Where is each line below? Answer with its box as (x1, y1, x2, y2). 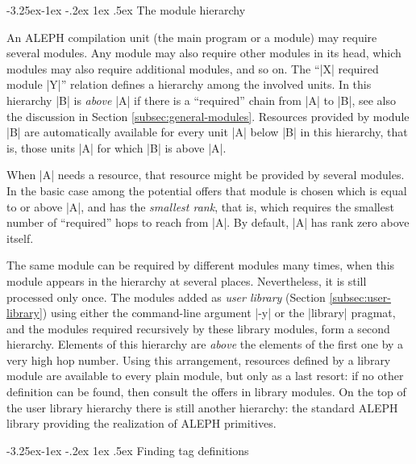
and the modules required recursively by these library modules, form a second (6, 320, 390, 337)
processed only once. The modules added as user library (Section (6, 288, 326, 305)
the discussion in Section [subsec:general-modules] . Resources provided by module (6, 107, 410, 124)
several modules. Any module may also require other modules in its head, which (6, 44, 401, 61)
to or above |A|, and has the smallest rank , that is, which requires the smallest (6, 198, 394, 215)
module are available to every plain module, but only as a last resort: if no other (6, 367, 404, 384)
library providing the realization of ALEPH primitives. (6, 415, 277, 432)
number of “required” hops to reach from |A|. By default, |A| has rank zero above (6, 214, 410, 231)
